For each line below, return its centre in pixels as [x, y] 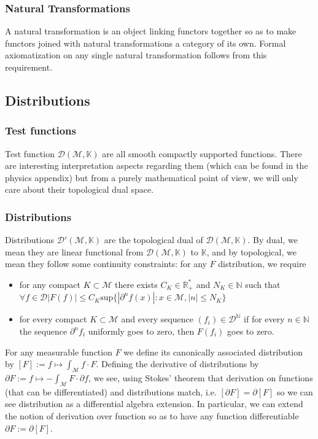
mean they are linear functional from [74, 251]
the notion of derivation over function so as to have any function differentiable [152, 415]
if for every [264, 319]
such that [263, 284]
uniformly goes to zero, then [141, 331]
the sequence [43, 331]
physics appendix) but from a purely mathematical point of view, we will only [152, 177]
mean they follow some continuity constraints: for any [106, 264]
